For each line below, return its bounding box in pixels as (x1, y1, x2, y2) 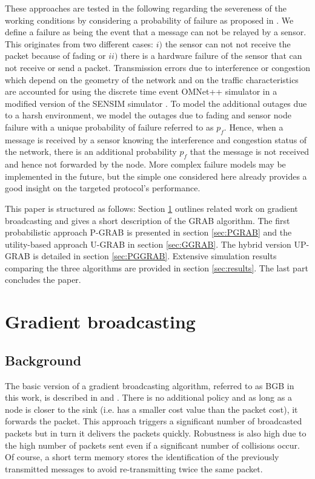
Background (5, 350, 82, 369)
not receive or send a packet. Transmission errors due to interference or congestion (5, 61, 310, 73)
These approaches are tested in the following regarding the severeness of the (5, 2, 287, 14)
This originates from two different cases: (5, 37, 153, 50)
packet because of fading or (5, 49, 106, 62)
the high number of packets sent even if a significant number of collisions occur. (5, 438, 300, 451)
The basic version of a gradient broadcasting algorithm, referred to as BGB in (5, 379, 294, 392)
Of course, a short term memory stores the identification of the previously (5, 450, 279, 463)
